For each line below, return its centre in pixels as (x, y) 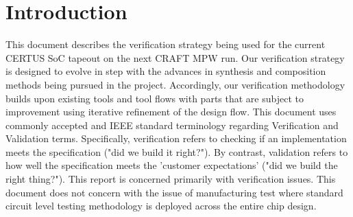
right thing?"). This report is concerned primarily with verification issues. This (171, 179)
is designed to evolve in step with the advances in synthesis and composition (166, 71)
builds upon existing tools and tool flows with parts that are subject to (155, 98)
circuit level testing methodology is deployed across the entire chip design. (161, 206)
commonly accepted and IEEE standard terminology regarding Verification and (172, 125)
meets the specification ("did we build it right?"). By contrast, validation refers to (177, 151)
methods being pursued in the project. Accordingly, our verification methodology (175, 84)
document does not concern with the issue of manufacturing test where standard (174, 192)
